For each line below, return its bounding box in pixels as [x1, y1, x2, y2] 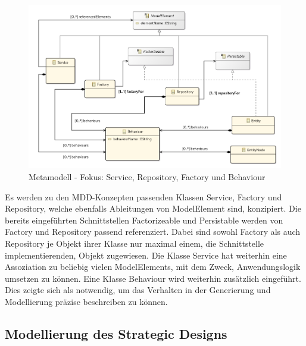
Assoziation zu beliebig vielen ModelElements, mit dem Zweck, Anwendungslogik [5, 260, 301, 273]
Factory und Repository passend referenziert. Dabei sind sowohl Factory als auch [5, 225, 301, 238]
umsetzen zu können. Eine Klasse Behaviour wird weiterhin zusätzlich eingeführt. [5, 272, 301, 284]
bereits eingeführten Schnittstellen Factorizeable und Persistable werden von [5, 213, 283, 226]
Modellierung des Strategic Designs [5, 324, 227, 342]
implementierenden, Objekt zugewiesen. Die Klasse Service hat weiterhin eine [5, 249, 287, 261]
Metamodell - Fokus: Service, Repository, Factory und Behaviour [29, 170, 266, 183]
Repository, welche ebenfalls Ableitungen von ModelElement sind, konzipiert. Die [5, 202, 301, 215]
